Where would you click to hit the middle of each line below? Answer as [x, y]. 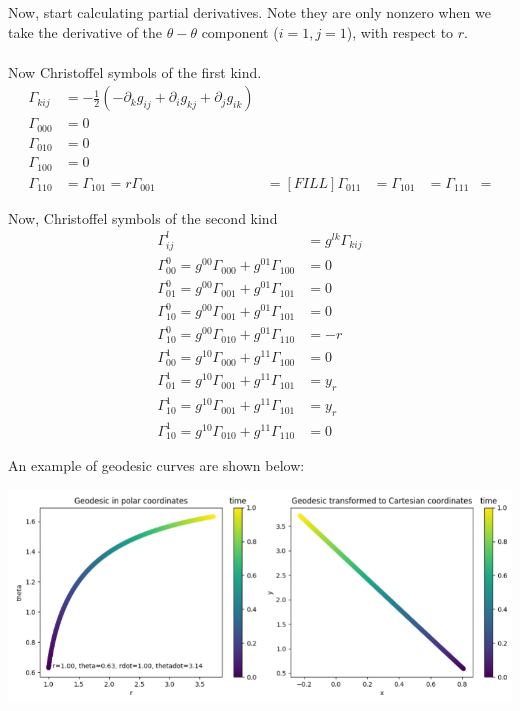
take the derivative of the [85, 31]
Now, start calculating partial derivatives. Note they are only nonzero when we [249, 12]
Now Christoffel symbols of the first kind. [135, 71]
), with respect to [400, 31]
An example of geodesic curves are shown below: [156, 465]
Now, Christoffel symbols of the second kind [143, 217]
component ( [240, 31]
